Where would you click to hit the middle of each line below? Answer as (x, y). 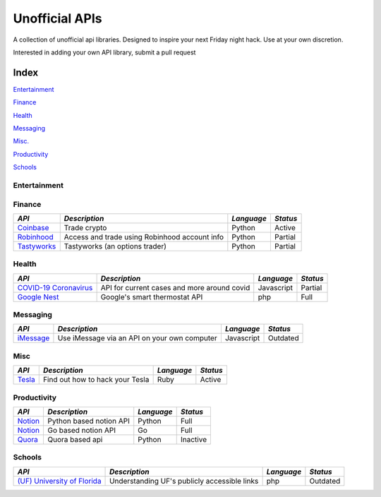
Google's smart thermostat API (152, 297)
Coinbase (33, 227)
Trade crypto (85, 227)
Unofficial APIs (58, 18)
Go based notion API (82, 430)
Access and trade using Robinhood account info (144, 236)
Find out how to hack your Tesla (96, 380)
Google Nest (38, 297)
